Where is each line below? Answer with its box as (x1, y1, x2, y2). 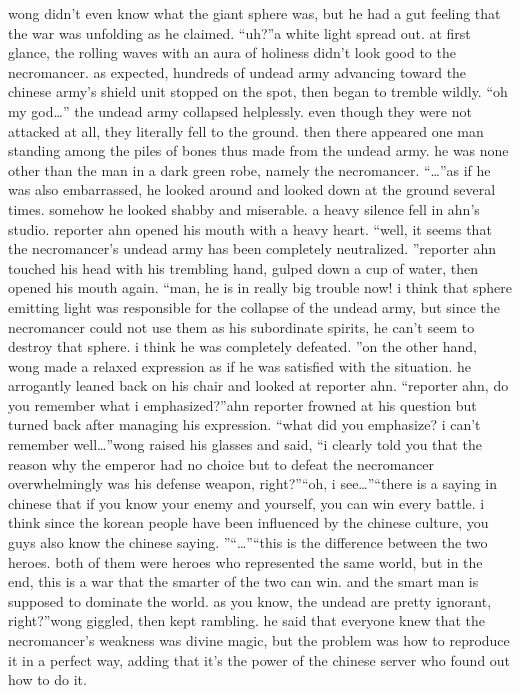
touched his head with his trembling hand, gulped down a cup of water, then (8, 257, 479, 278)
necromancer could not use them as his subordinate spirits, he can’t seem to (8, 316, 475, 337)
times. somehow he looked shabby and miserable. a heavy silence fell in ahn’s (8, 198, 480, 219)
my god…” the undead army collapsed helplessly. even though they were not (8, 100, 472, 121)
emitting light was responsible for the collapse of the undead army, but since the (8, 296, 501, 317)
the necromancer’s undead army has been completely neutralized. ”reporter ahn (8, 238, 497, 259)
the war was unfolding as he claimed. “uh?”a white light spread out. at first (8, 22, 471, 43)
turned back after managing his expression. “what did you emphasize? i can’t (8, 414, 481, 435)
